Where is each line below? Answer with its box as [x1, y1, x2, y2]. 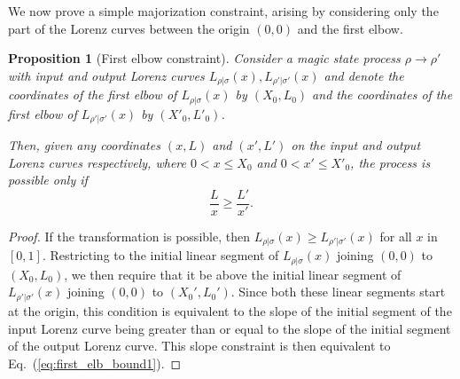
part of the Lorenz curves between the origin [8, 19, 250, 37]
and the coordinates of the [312, 85, 453, 104]
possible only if [8, 170, 88, 189]
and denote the [324, 66, 404, 84]
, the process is [350, 153, 431, 171]
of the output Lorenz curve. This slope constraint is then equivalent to [8, 336, 391, 355]
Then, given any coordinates [8, 136, 160, 154]
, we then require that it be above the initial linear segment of [64, 265, 402, 283]
